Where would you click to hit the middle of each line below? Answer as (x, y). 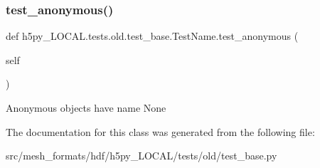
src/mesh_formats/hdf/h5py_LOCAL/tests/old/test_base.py (142, 156)
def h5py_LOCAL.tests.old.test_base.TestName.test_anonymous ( (152, 36)
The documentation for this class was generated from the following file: (160, 131)
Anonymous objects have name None (86, 107)
